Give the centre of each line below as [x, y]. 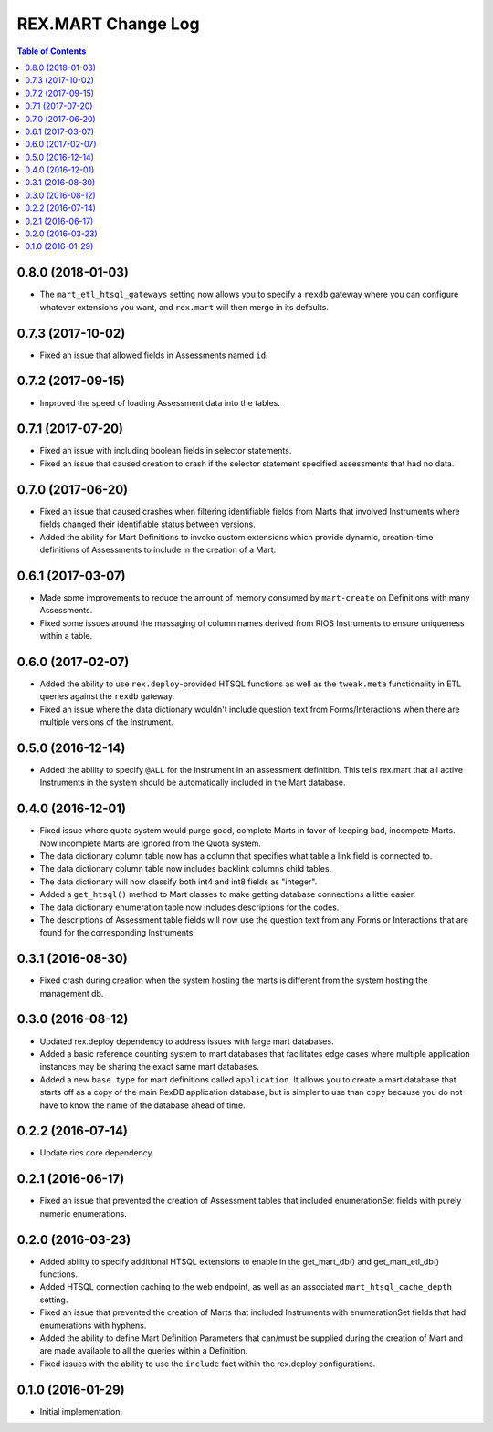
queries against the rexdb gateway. [107, 696]
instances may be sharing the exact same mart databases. [149, 1067]
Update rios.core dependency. [97, 1153]
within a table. [66, 635]
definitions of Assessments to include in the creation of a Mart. [158, 549]
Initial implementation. [81, 1411]
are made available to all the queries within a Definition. [144, 1351]
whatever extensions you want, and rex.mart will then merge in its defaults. [184, 307]
